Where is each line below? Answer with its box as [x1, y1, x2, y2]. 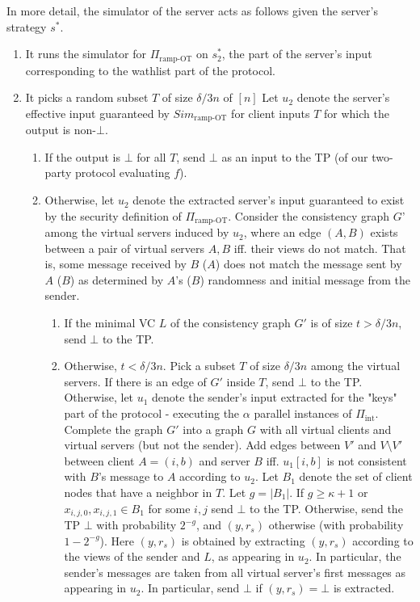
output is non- [25, 121, 97, 138]
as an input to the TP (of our [221, 148, 368, 165]
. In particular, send [141, 579, 240, 596]
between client [64, 452, 135, 469]
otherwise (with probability [268, 516, 404, 533]
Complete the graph [64, 420, 163, 437]
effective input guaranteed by [25, 104, 170, 121]
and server [199, 452, 250, 469]
